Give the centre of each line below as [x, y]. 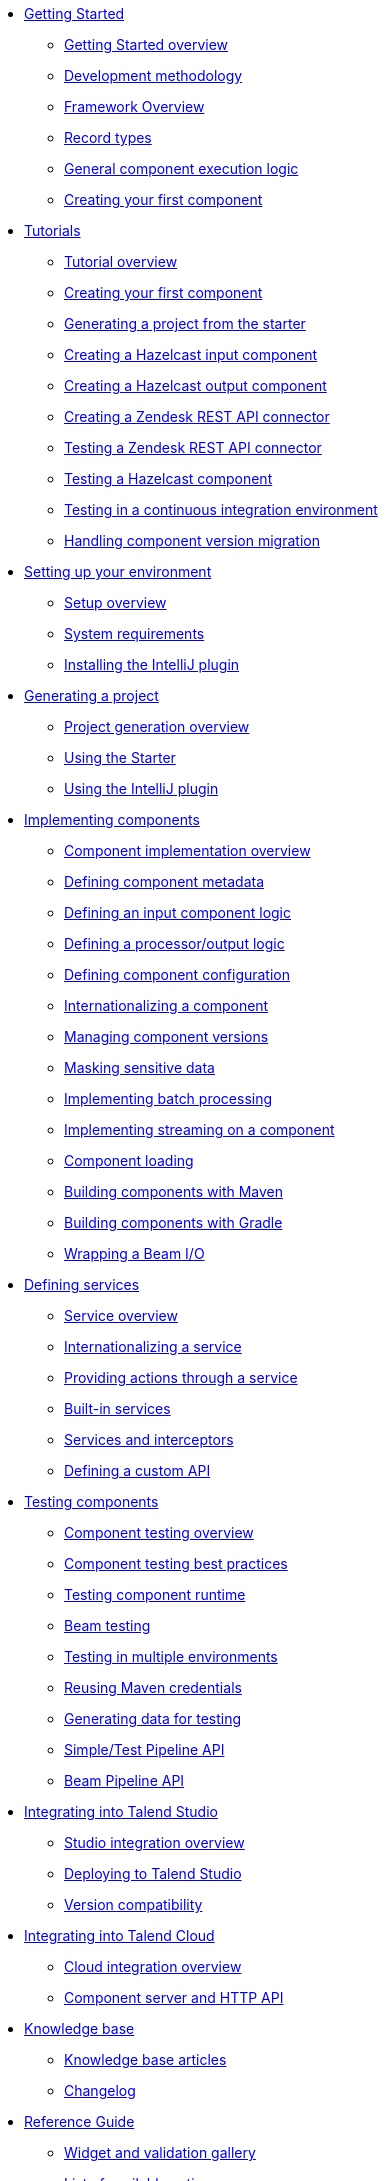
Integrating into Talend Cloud [119, 1935]
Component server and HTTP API [174, 1997]
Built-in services [117, 1408]
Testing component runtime [155, 1594]
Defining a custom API [137, 1470]
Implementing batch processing [168, 1098]
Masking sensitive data [139, 1067]
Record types [108, 137]
